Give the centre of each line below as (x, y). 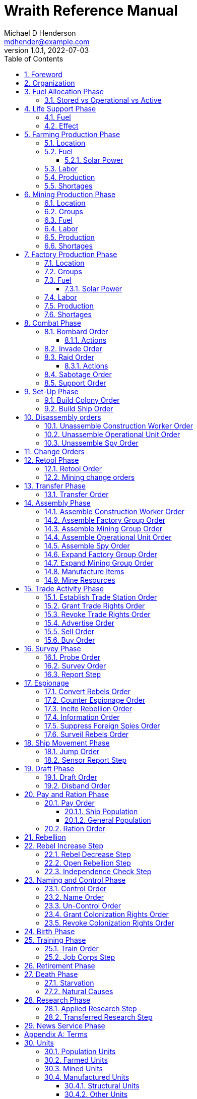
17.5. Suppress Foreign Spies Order (102, 725)
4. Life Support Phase (60, 108)
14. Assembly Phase (57, 503)
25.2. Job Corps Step (80, 957)
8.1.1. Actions (86, 340)
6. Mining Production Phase (70, 194)
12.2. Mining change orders (90, 477)
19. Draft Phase (49, 768)
